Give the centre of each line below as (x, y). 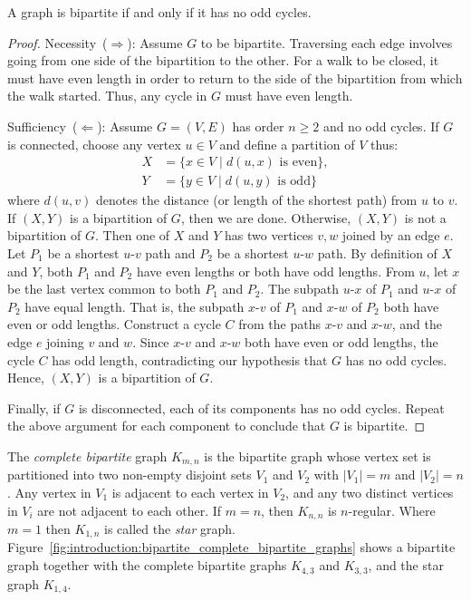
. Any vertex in (49, 492)
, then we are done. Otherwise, (266, 217)
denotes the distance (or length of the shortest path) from (256, 200)
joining (65, 341)
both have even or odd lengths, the (341, 341)
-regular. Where (392, 510)
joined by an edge (391, 235)
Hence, (26, 378)
